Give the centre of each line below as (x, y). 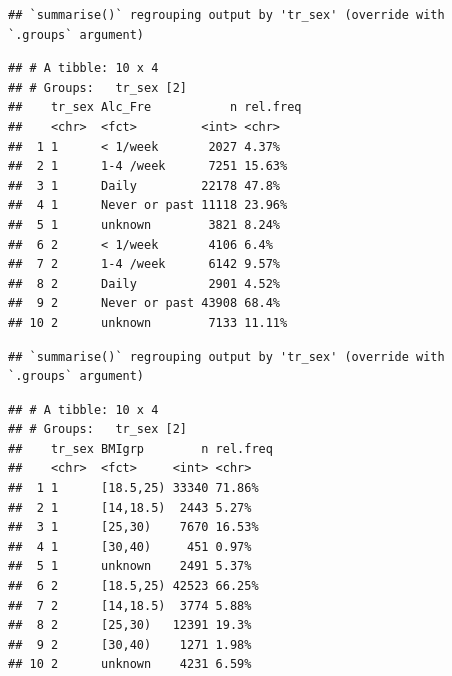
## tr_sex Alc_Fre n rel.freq (155, 107)
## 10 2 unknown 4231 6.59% (130, 664)
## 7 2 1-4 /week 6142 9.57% (144, 264)
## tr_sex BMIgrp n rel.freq (140, 448)
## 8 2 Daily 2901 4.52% (144, 283)
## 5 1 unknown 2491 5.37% (130, 566)
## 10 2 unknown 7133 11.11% (148, 322)
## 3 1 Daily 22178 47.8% (144, 185)
